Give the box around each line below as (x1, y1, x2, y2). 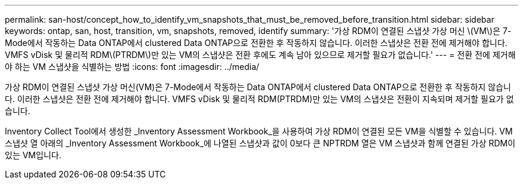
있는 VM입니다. (5, 150, 61, 160)
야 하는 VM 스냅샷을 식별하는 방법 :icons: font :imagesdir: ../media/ (5, 62, 260, 72)
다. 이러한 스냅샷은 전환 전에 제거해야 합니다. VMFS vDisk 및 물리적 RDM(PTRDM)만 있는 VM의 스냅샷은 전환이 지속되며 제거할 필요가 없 (5, 94, 514, 104)
